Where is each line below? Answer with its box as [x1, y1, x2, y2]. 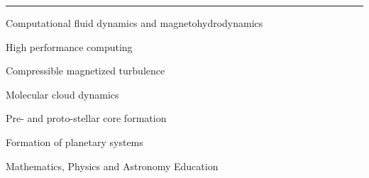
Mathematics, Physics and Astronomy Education [6, 158, 219, 173]
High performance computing [6, 39, 133, 54]
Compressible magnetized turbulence [6, 63, 165, 78]
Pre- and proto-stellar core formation [6, 111, 167, 126]
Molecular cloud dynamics [6, 87, 119, 101]
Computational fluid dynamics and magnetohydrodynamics [6, 16, 263, 30]
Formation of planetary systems [6, 134, 143, 149]
